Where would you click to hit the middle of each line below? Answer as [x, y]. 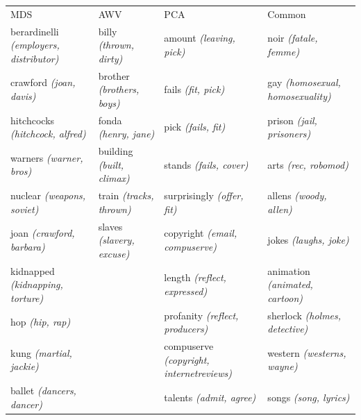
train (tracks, [126, 195]
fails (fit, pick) [194, 89]
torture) [27, 297]
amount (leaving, [200, 38]
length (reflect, [195, 277]
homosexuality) [299, 96]
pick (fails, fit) [195, 127]
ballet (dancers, [43, 390]
